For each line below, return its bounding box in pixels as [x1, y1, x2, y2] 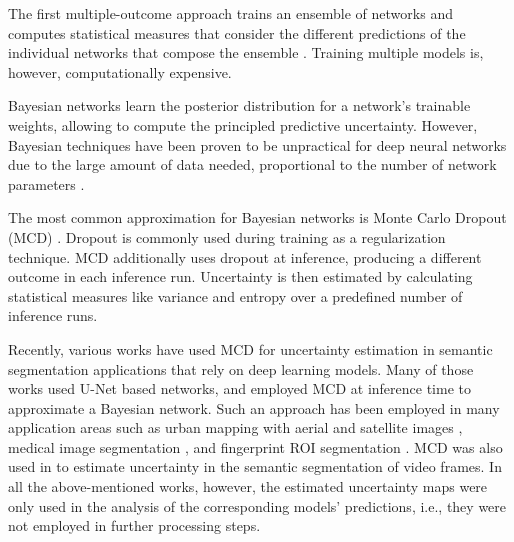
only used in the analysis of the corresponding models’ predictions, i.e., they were [8, 495, 507, 516]
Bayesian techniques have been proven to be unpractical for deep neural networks [8, 134, 507, 155]
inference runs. [8, 305, 98, 326]
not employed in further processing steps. [8, 515, 261, 536]
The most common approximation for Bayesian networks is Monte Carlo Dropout [8, 207, 507, 228]
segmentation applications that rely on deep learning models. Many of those [8, 358, 474, 379]
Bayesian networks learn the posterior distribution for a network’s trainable [8, 95, 471, 116]
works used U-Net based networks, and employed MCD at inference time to [8, 378, 471, 399]
